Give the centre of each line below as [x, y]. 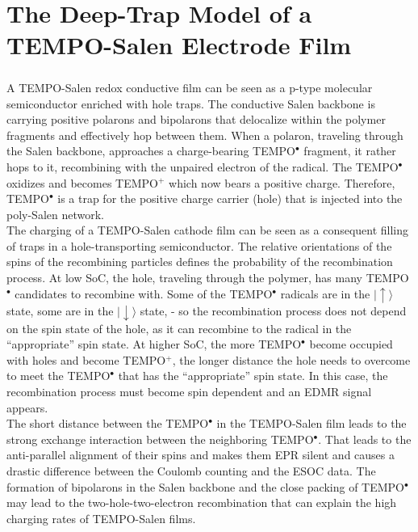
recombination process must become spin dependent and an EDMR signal [189, 392]
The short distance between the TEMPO [108, 423]
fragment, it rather [350, 151]
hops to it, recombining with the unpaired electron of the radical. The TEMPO [203, 166]
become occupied [351, 344]
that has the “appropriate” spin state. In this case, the [253, 376]
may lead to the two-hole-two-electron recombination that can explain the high [202, 502]
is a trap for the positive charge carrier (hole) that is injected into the [230, 198]
